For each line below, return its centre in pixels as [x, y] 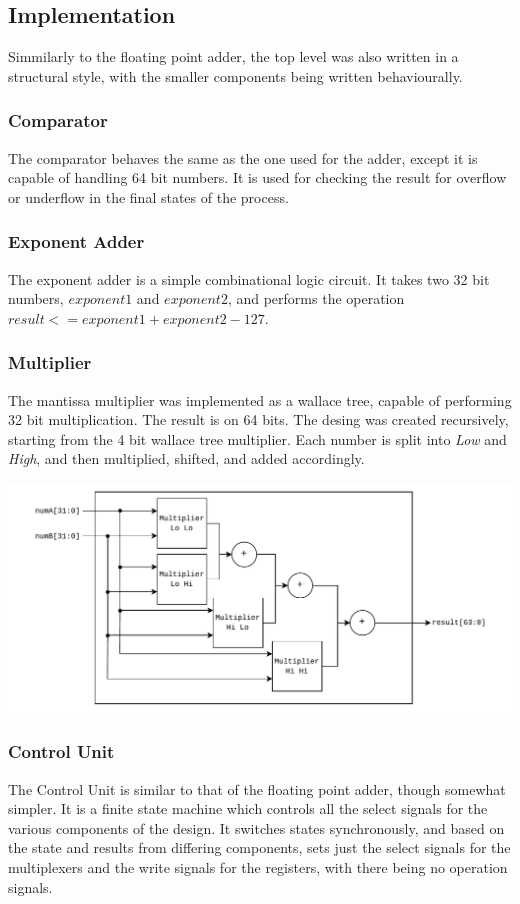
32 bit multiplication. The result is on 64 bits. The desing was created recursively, [258, 419]
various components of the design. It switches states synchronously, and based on [256, 827]
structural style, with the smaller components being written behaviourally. [235, 75]
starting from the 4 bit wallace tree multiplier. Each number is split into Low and [257, 438]
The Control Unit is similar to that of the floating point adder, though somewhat [257, 788]
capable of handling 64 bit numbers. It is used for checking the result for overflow [257, 177]
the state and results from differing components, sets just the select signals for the [259, 847]
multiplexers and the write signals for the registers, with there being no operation [258, 867]
